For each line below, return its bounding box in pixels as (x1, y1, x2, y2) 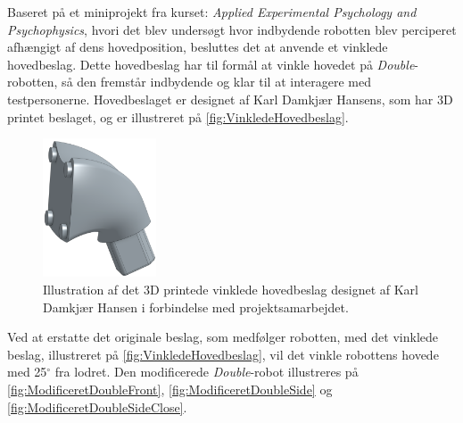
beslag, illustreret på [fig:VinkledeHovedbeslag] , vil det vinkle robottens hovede (7, 344, 439, 363)
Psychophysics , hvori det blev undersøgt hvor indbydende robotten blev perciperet (7, 20, 457, 38)
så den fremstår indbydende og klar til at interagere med (62, 72, 371, 91)
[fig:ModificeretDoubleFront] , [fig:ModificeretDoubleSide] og (7, 380, 333, 398)
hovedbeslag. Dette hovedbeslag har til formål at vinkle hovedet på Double (7, 54, 415, 73)
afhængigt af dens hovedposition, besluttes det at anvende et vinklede (7, 37, 388, 56)
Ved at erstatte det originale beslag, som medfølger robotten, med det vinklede (7, 328, 438, 346)
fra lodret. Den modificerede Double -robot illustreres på (54, 362, 359, 381)
